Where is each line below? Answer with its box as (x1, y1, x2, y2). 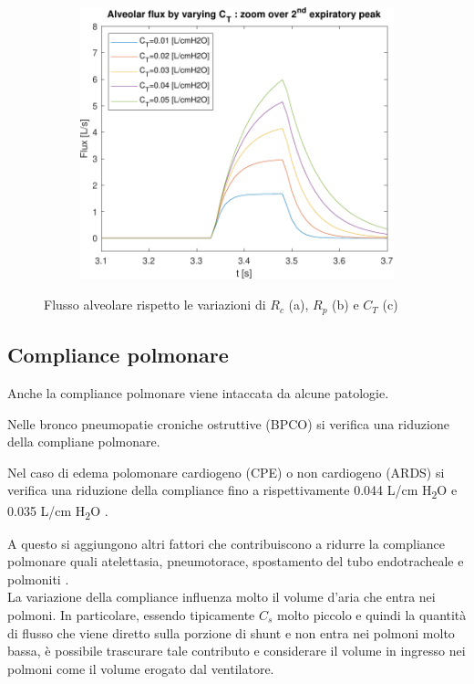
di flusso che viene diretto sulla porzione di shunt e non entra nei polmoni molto (7, 623, 455, 642)
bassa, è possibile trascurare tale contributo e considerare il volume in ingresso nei (7, 641, 466, 660)
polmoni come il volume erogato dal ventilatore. (7, 658, 274, 678)
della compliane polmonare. (7, 432, 160, 451)
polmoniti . (7, 569, 69, 588)
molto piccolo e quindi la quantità (277, 605, 467, 624)
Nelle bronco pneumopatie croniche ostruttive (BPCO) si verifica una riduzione (7, 414, 449, 433)
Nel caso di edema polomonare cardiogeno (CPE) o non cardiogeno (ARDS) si (7, 462, 445, 481)
